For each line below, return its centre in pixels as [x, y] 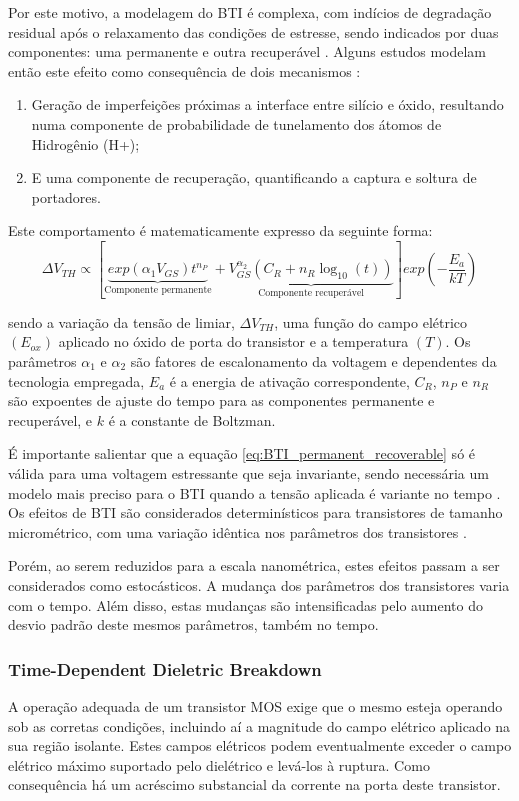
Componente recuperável [311, 293]
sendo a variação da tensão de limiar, [121, 321]
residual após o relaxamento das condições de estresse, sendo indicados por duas [253, 31]
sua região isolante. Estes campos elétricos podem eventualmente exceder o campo [260, 745]
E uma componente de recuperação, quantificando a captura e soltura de [254, 177]
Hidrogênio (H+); [85, 143]
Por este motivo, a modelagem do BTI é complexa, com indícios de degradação [250, 12]
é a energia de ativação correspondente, [289, 380]
